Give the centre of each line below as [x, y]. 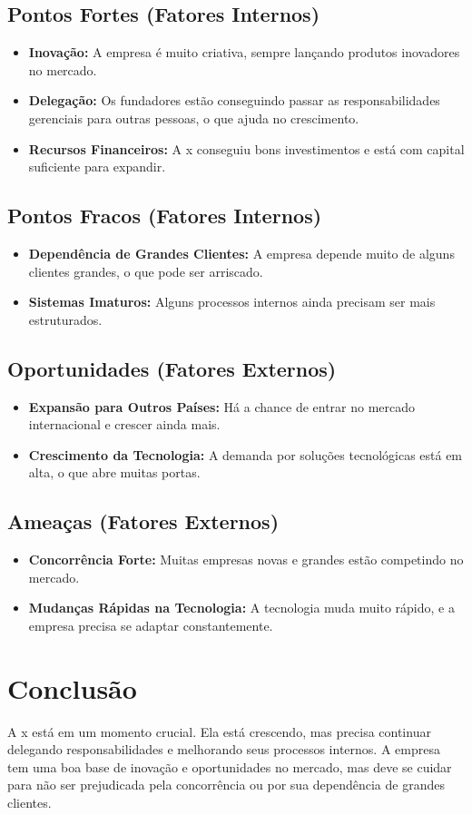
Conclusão [72, 687]
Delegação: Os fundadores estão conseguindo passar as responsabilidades [234, 100]
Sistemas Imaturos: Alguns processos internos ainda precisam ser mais [232, 302]
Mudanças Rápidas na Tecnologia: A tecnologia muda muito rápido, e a [241, 608]
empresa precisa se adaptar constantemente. [151, 625]
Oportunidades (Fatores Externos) [172, 368]
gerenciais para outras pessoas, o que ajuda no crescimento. [194, 118]
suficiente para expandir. [97, 167]
